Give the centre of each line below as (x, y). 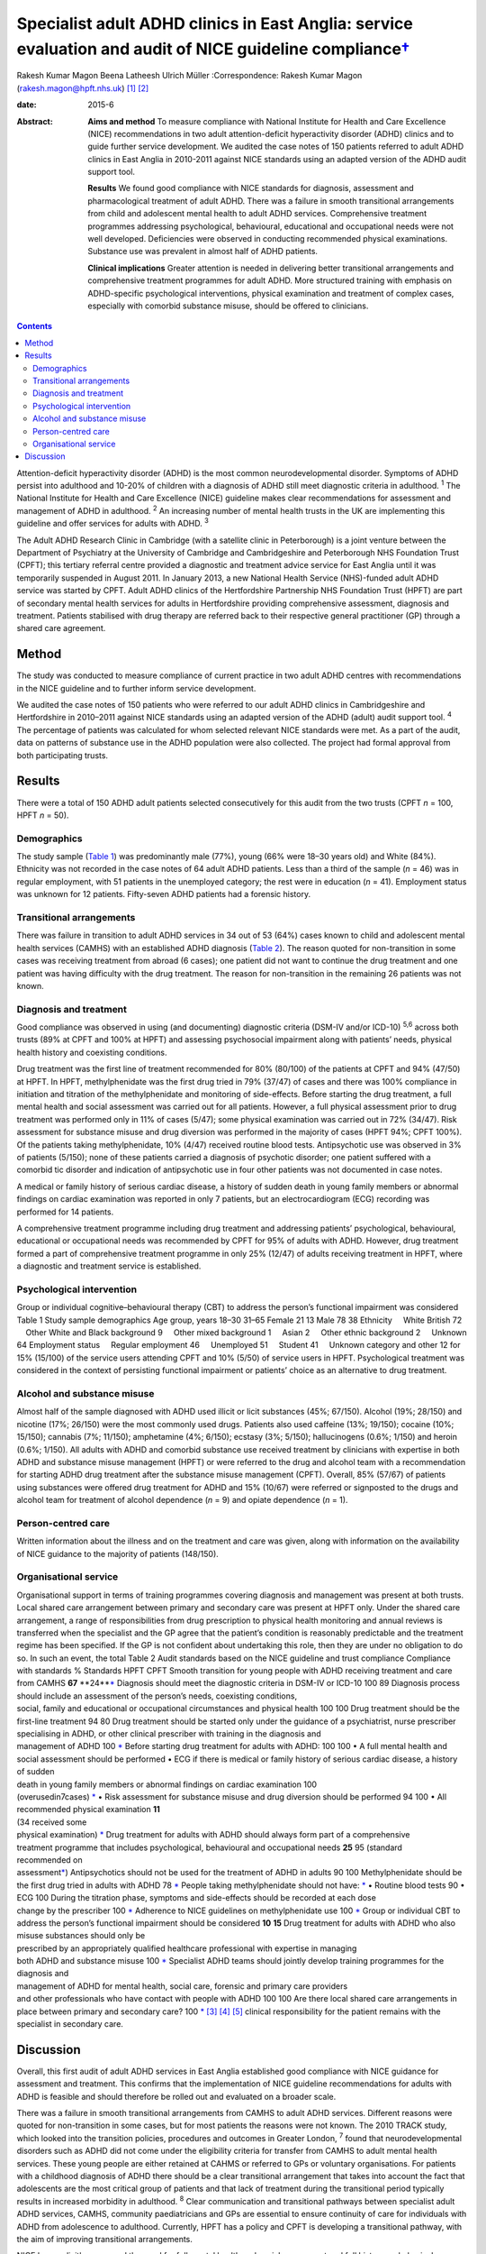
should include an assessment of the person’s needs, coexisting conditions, (157, 1696)
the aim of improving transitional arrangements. (105, 2239)
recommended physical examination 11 (89, 1810)
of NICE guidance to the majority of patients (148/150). (118, 1553)
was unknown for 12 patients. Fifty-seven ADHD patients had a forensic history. (163, 894)
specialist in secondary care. (70, 2024)
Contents (35, 326)
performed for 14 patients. (65, 1212)
